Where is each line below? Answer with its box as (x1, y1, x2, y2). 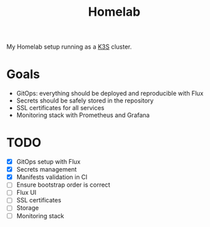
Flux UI (16, 189, 37, 197)
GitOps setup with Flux (16, 158, 81, 166)
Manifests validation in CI (16, 173, 88, 181)
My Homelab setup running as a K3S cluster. (6, 42, 132, 51)
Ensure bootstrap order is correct (16, 181, 111, 189)
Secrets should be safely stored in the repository (16, 96, 154, 105)
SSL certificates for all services (16, 104, 105, 112)
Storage (16, 204, 39, 212)
